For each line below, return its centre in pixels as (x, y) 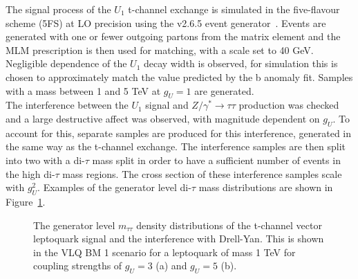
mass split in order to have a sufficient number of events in (216, 160)
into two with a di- (45, 160)
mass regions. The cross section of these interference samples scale (202, 173)
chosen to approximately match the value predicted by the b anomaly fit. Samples (179, 76)
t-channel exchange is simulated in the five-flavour (234, 9)
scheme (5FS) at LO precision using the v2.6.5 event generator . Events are (166, 22)
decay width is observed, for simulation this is (241, 63)
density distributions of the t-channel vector (229, 225)
